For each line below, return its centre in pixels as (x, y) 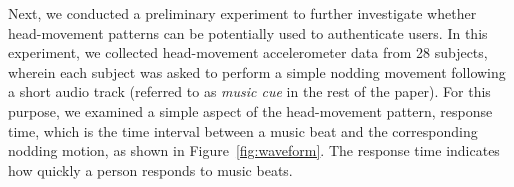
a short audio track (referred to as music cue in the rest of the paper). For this (249, 91)
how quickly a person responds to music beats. (150, 169)
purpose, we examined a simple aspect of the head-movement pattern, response (250, 110)
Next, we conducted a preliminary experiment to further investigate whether (242, 13)
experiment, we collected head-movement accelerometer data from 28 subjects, (248, 52)
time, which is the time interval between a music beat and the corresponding (243, 130)
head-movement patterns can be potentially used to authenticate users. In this (248, 32)
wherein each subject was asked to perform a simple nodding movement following (257, 71)
